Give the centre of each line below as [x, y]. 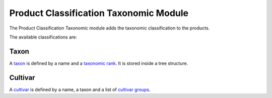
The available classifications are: [43, 37]
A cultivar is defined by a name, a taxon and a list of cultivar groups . [80, 89]
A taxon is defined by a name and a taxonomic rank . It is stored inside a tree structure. [99, 63]
